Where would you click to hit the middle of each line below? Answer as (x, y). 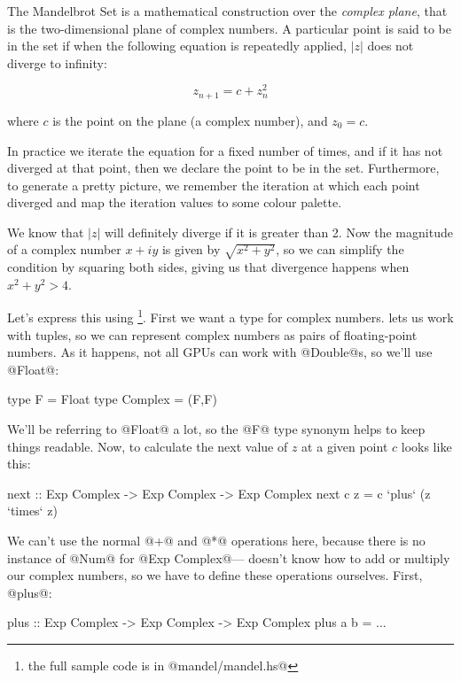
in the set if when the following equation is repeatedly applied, (177, 46)
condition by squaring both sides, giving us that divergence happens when (208, 267)
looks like (426, 446)
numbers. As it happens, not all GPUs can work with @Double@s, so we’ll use (220, 352)
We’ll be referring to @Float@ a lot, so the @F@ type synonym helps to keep (216, 429)
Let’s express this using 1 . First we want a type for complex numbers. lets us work (230, 316)
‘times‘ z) (32, 511)
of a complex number (64, 249)
